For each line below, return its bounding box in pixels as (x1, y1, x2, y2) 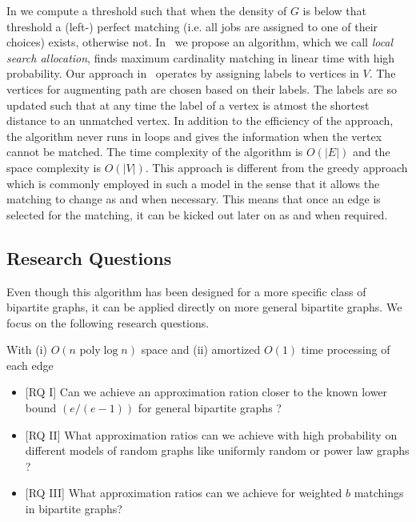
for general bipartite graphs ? (138, 400, 282, 416)
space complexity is (6, 159, 101, 175)
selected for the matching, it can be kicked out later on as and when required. (6, 206, 388, 223)
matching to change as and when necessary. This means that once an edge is (6, 191, 381, 207)
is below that (302, 2, 367, 18)
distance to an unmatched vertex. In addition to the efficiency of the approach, (6, 112, 394, 129)
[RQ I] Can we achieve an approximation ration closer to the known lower (25, 383, 388, 400)
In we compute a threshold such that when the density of (6, 2, 287, 18)
